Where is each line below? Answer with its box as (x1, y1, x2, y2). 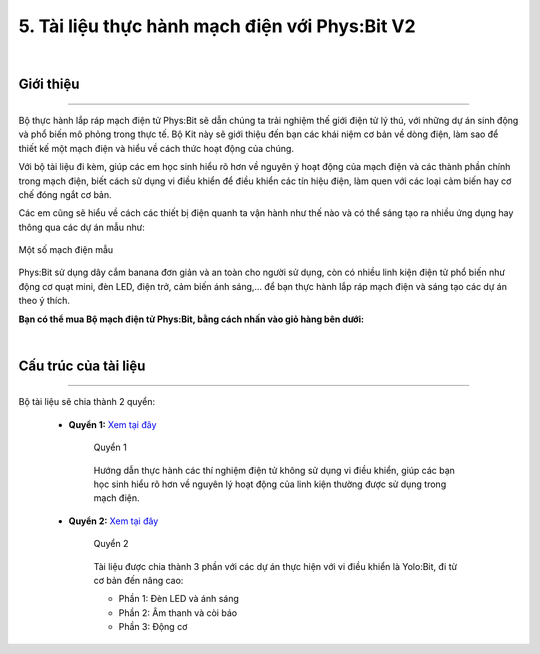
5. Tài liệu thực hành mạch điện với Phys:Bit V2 (18, 15, 416, 37)
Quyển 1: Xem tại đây (68, 418, 157, 430)
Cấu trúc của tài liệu (18, 357, 146, 374)
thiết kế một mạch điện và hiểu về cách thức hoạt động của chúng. (18, 142, 295, 154)
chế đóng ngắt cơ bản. (18, 188, 112, 200)
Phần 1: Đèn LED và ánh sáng (118, 593, 240, 605)
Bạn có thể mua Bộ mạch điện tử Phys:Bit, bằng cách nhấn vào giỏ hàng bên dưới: (18, 313, 365, 325)
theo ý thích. (18, 295, 70, 307)
